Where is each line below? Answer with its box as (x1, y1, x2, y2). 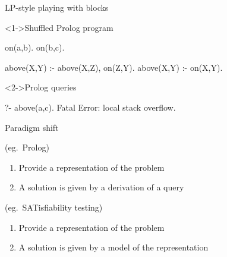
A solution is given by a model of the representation (18, 241, 209, 253)
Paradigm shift (5, 121, 59, 133)
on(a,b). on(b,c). (5, 41, 65, 54)
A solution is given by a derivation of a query (18, 181, 184, 193)
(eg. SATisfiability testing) (5, 200, 103, 213)
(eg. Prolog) (5, 141, 49, 153)
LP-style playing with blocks (5, 1, 109, 13)
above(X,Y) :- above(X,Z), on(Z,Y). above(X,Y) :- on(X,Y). (5, 61, 223, 73)
